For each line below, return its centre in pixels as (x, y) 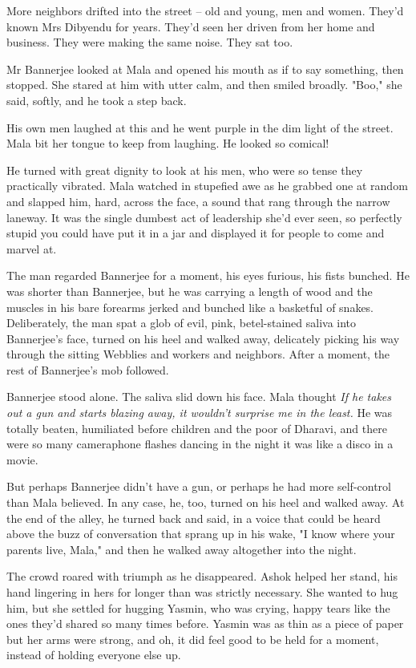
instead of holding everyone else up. (94, 655)
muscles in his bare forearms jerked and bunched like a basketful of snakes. (190, 307)
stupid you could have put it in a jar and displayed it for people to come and (196, 233)
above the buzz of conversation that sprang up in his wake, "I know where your (201, 534)
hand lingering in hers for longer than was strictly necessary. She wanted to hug (202, 592)
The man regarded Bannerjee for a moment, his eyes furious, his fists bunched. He (208, 275)
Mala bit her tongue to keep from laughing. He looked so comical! (168, 143)
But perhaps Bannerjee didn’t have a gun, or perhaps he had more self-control (199, 486)
